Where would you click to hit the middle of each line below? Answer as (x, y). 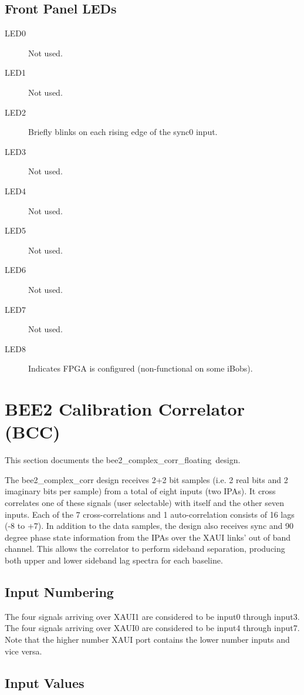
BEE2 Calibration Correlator (125, 409)
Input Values (45, 682)
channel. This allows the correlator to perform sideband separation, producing (145, 549)
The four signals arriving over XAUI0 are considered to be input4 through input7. (152, 628)
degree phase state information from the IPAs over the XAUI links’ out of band (148, 537)
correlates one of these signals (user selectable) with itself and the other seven (144, 502)
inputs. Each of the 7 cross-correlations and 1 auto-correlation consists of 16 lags (150, 514)
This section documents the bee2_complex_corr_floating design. (123, 460)
